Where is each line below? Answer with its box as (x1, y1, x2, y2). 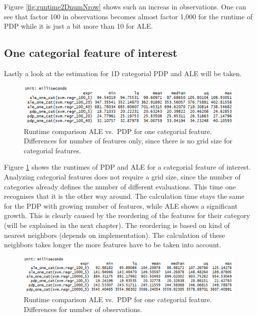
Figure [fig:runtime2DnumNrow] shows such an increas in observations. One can (4, 1, 247, 11)
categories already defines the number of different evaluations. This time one (4, 181, 236, 191)
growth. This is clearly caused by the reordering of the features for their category (4, 210, 250, 221)
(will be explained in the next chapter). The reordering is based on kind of (4, 220, 230, 230)
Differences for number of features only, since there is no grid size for (24, 135, 233, 146)
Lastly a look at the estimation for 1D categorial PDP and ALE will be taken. (4, 68, 242, 78)
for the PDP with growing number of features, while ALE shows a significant (4, 200, 238, 211)
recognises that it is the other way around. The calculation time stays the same (4, 191, 245, 201)
